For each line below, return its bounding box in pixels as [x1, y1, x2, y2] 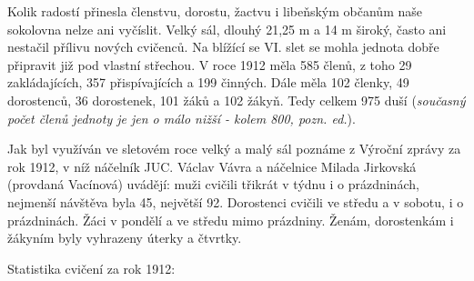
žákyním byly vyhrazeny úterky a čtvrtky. [7, 228, 242, 247]
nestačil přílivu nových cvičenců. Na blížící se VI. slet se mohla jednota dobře [7, 37, 439, 56]
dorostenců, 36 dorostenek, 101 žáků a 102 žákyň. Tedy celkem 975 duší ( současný [7, 90, 466, 109]
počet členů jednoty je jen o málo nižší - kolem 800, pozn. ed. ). [7, 108, 356, 127]
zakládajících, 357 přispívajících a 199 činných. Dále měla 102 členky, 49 [7, 73, 409, 92]
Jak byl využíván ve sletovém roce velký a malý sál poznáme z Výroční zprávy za [7, 139, 461, 158]
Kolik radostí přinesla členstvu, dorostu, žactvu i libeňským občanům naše [7, 2, 422, 20]
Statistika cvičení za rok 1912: [7, 258, 176, 277]
